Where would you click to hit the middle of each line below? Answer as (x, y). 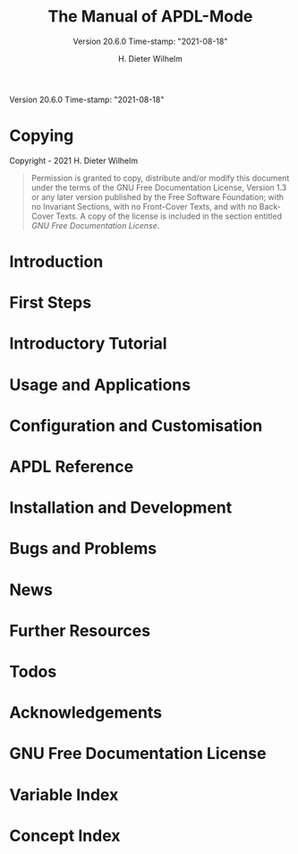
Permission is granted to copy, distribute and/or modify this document (160, 177)
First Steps (51, 303)
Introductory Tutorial (88, 344)
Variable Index (64, 794)
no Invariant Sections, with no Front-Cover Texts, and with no (144, 206)
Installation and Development (121, 508)
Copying (42, 136)
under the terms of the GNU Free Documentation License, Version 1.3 (159, 187)
